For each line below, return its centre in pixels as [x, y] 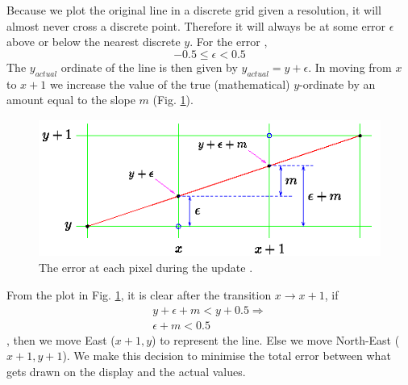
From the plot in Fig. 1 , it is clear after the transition [139, 295]
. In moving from [350, 67]
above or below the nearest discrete [94, 42]
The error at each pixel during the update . [146, 268]
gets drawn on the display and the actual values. [126, 371]
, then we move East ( [61, 339]
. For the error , [229, 42]
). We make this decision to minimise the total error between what [227, 356]
